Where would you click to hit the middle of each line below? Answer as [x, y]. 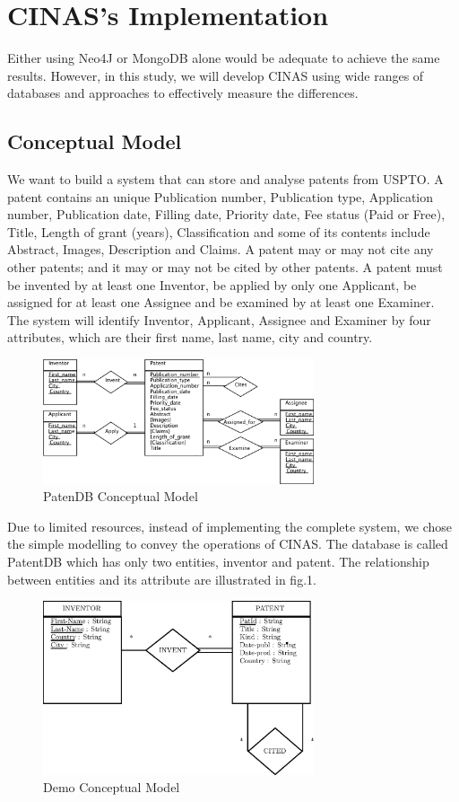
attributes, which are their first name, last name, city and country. [190, 337]
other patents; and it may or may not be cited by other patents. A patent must [225, 267]
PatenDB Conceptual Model [121, 496]
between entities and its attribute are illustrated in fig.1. [162, 579]
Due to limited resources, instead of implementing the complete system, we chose [230, 526]
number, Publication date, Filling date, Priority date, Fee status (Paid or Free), [226, 214]
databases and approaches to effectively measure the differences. [183, 93]
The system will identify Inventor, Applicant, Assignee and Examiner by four [219, 319]
